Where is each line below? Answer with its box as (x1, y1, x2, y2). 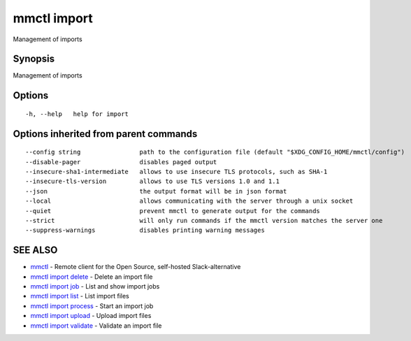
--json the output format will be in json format (25, 187, 287, 195)
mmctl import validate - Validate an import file (30, 321, 162, 330)
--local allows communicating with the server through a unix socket (25, 197, 354, 205)
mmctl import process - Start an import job (30, 301, 154, 310)
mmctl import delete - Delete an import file (30, 273, 153, 281)
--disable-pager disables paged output (25, 158, 217, 166)
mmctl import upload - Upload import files (30, 312, 152, 320)
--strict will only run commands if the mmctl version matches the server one (25, 217, 383, 224)
